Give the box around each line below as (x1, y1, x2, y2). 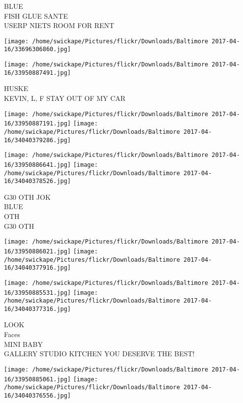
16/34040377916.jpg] (4, 264, 71, 272)
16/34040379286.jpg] (4, 136, 71, 144)
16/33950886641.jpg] (4, 161, 71, 168)
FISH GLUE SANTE (4, 10, 68, 21)
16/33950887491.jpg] (4, 69, 71, 76)
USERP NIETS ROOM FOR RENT (4, 20, 115, 31)
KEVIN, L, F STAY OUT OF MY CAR (4, 93, 126, 103)
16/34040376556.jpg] (4, 392, 71, 399)
